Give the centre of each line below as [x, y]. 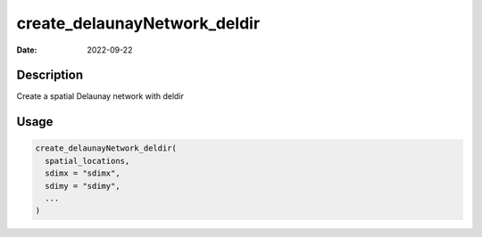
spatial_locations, [87, 161]
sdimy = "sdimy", [83, 186]
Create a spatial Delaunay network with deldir [100, 96]
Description [50, 75]
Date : [27, 50]
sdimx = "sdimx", [83, 173]
